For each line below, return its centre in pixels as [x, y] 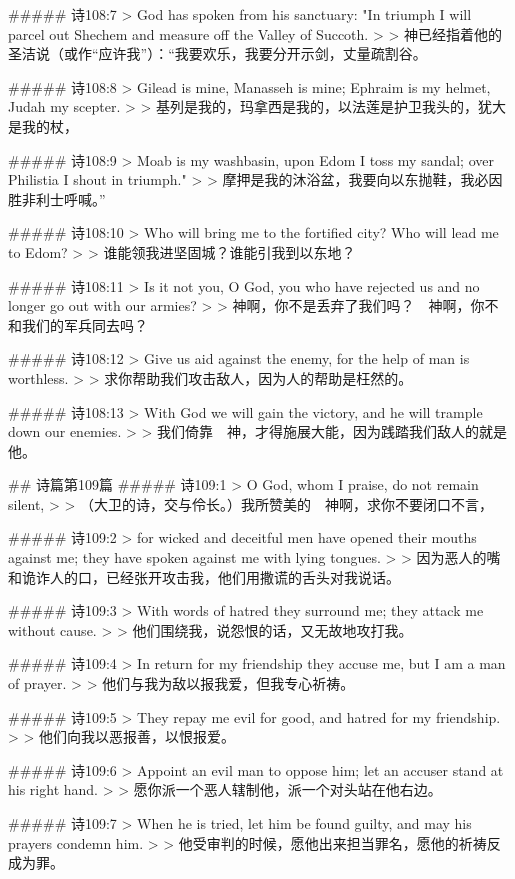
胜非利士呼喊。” [57, 198]
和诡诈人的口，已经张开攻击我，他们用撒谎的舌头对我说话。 [204, 576]
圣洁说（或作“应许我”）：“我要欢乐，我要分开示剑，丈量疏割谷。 [217, 53]
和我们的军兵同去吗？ [78, 324]
